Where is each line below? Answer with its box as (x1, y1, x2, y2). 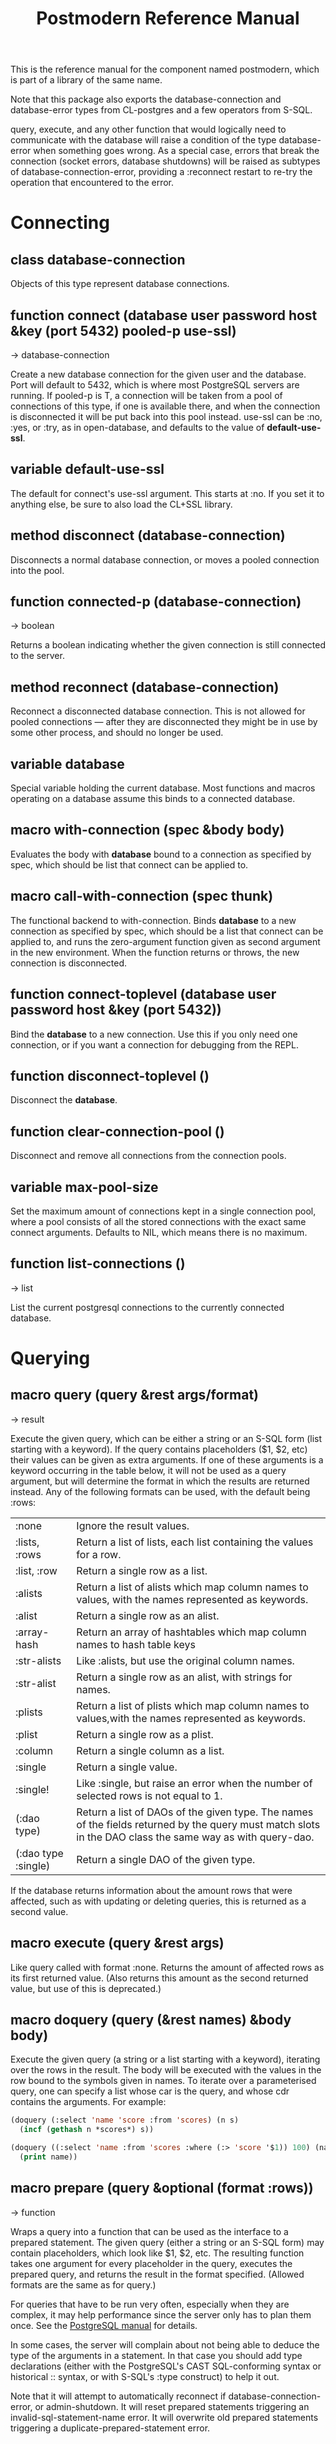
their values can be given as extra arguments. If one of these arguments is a (10, 1453, 324, 1466)
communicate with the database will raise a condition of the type (10, 134, 277, 146)
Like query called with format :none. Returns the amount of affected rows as (10, 1961, 325, 1973)
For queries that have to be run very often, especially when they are (10, 2298, 290, 2310)
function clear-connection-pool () (10, 1123, 225, 1140)
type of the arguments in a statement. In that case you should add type (10, 2349, 303, 2361)
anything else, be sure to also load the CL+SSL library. (10, 498, 233, 510)
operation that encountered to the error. (10, 177, 175, 189)
